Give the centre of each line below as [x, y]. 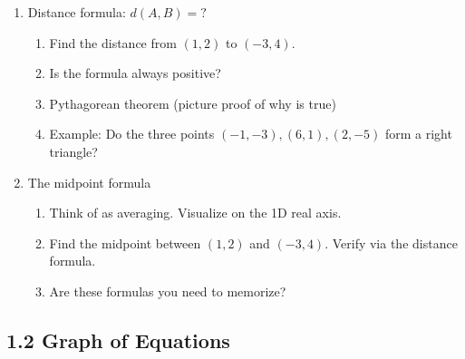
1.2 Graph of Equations [118, 340]
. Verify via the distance [391, 243]
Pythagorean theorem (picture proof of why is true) [193, 103]
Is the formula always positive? [135, 73]
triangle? [73, 151]
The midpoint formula [89, 182]
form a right [418, 134]
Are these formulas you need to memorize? [168, 291]
